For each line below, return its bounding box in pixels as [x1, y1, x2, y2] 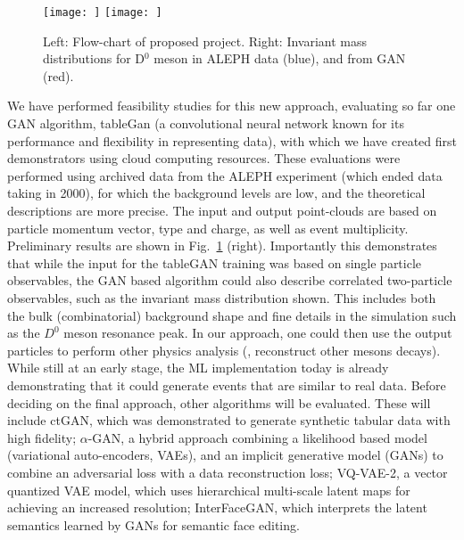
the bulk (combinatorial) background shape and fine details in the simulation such [7, 306, 457, 324]
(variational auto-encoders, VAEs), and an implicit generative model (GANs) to [7, 446, 443, 464]
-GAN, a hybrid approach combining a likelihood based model [87, 428, 427, 446]
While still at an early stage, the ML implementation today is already [7, 358, 389, 377]
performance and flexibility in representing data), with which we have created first [7, 131, 458, 150]
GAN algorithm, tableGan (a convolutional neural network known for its [7, 114, 404, 133]
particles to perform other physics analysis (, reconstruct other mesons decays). [7, 340, 441, 359]
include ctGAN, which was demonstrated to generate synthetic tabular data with [7, 411, 451, 430]
